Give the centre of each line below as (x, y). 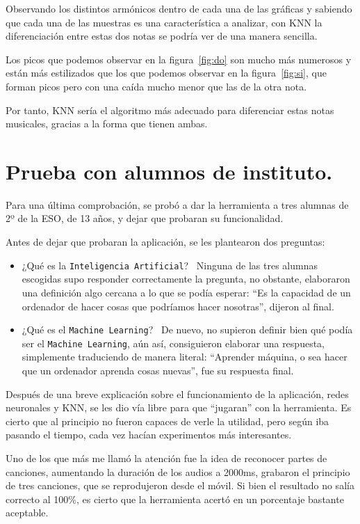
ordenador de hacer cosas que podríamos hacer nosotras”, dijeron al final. (178, 306)
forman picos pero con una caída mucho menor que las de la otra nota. (156, 86)
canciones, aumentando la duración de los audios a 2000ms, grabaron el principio (178, 471)
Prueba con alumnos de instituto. (169, 171)
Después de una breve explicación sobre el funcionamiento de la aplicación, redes (177, 394)
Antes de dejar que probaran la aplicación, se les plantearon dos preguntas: (165, 242)
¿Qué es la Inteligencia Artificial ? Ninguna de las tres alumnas (170, 265)
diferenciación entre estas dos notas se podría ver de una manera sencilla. (162, 36)
